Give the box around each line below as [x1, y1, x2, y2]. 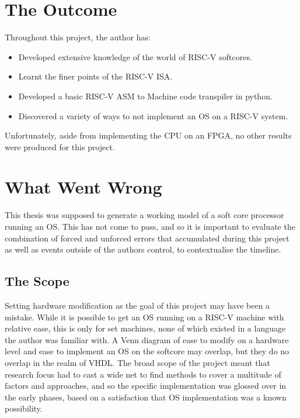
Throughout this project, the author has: [5, 31, 151, 43]
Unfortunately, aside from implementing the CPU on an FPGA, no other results [5, 129, 292, 141]
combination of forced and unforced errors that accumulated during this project [5, 232, 289, 244]
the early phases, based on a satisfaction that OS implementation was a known [5, 391, 287, 403]
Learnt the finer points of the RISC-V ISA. [18, 70, 173, 82]
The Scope [5, 272, 69, 290]
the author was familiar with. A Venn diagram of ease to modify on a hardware [5, 333, 289, 346]
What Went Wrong [5, 175, 162, 199]
